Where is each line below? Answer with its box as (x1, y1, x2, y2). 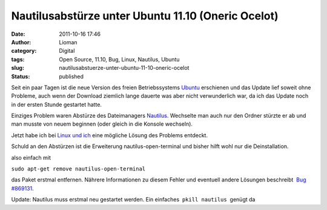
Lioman (59, 38, 78, 46)
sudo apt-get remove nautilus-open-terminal (11, 166, 146, 172)
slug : (11, 64, 24, 72)
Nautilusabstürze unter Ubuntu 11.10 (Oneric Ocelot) (11, 9, 279, 22)
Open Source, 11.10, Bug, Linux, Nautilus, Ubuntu (59, 55, 180, 63)
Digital (59, 47, 75, 55)
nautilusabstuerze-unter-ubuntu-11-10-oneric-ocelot (59, 64, 190, 72)
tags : (11, 55, 25, 63)
